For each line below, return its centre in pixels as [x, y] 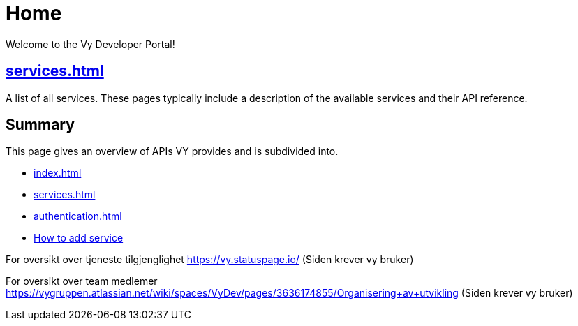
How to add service [79, 238]
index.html [58, 173]
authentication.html [78, 216]
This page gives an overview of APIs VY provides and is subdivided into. [172, 151]
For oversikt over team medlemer [82, 281]
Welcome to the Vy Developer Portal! [90, 44]
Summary [40, 125]
